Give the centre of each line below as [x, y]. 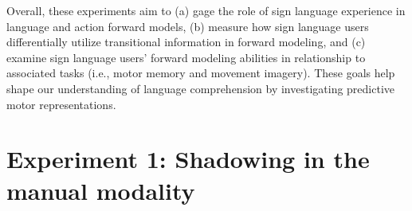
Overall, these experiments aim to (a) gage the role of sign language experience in [206, 10]
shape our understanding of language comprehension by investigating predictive [201, 88]
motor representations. [61, 104]
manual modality [101, 190]
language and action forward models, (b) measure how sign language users [188, 26]
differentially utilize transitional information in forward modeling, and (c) [186, 42]
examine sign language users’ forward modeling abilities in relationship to [186, 57]
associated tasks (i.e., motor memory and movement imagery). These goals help [201, 73]
